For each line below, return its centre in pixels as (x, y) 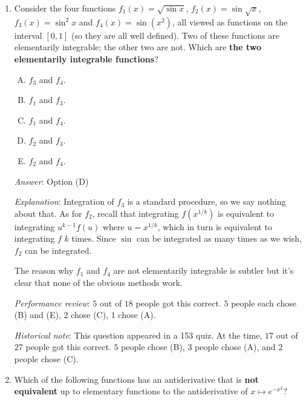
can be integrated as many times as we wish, (219, 238)
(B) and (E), (37, 315)
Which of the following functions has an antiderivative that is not (136, 379)
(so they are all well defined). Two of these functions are (175, 35)
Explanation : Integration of (64, 201)
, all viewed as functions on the (230, 22)
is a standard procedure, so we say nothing (207, 201)
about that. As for (48, 213)
